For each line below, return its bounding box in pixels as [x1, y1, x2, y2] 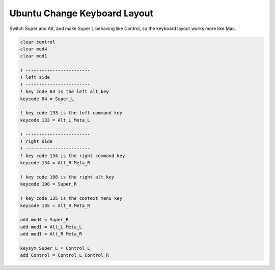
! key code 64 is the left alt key [20, 89, 109, 95]
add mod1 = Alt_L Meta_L [20, 224, 82, 230]
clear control [20, 39, 56, 45]
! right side [20, 139, 53, 144]
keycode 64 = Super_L [20, 96, 74, 102]
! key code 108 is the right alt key [20, 174, 115, 180]
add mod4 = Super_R [20, 217, 69, 223]
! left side [20, 74, 50, 80]
